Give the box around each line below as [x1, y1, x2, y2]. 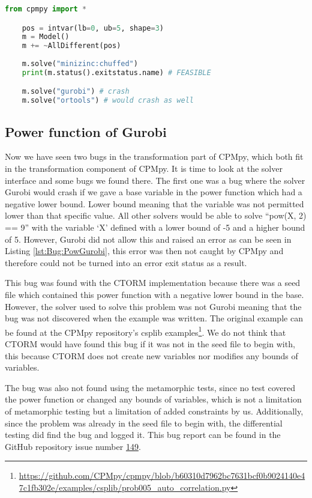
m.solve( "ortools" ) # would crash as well [22, 96, 194, 105]
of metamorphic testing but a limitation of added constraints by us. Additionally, [5, 404, 304, 417]
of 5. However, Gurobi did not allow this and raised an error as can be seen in [5, 232, 292, 245]
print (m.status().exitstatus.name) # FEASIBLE [22, 68, 211, 77]
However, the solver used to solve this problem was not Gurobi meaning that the [5, 300, 302, 312]
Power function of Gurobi [5, 122, 167, 141]
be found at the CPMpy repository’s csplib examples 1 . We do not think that [5, 324, 286, 338]
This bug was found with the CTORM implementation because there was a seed [5, 276, 301, 289]
